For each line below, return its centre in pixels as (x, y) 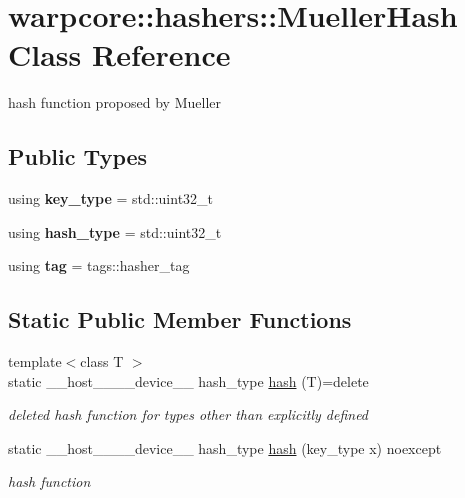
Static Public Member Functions (180, 319)
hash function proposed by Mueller (114, 102)
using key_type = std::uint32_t (111, 198)
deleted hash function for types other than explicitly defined (188, 414)
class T (102, 361)
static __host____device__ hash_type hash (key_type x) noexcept (225, 447)
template (35, 361)
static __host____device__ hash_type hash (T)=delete (188, 380)
